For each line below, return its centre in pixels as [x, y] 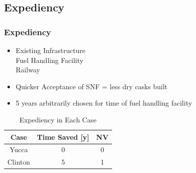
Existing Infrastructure [50, 50]
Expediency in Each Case [58, 119]
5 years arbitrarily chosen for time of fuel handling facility [104, 103]
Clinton [19, 162]
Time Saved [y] [63, 137]
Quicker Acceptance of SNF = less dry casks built [92, 86]
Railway [28, 70]
